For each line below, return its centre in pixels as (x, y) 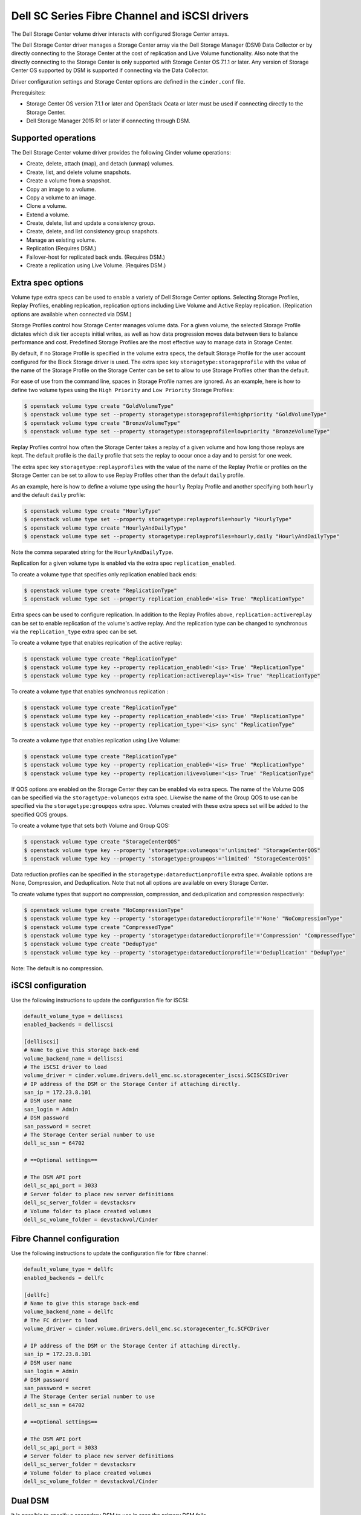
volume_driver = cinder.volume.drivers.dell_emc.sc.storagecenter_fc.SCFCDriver (147, 1329)
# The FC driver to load (61, 1320)
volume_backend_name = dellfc (69, 1312)
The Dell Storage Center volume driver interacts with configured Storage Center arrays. (120, 34)
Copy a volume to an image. (61, 198)
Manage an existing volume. (61, 240)
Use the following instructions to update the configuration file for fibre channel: (110, 1253)
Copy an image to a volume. (61, 189)
